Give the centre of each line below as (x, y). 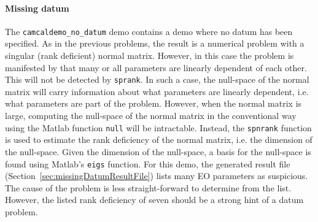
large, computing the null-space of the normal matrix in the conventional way (151, 116)
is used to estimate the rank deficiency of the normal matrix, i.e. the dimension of (159, 140)
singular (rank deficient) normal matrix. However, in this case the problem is (149, 55)
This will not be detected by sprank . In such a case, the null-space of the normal (157, 79)
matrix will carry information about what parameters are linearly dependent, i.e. (157, 91)
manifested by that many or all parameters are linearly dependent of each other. (156, 67)
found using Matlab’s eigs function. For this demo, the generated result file (148, 163)
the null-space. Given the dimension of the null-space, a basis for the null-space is (158, 151)
